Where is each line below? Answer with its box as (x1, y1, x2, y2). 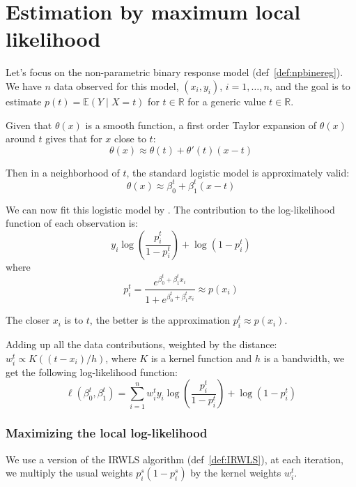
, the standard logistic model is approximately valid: (126, 165, 350, 179)
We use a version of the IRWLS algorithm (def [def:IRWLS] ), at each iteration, (6, 451, 343, 466)
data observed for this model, (54, 78, 179, 93)
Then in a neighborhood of (6, 165, 120, 179)
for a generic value (187, 93, 266, 108)
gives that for (45, 131, 102, 146)
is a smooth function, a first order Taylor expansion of (85, 117, 317, 132)
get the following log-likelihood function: (6, 364, 178, 379)
